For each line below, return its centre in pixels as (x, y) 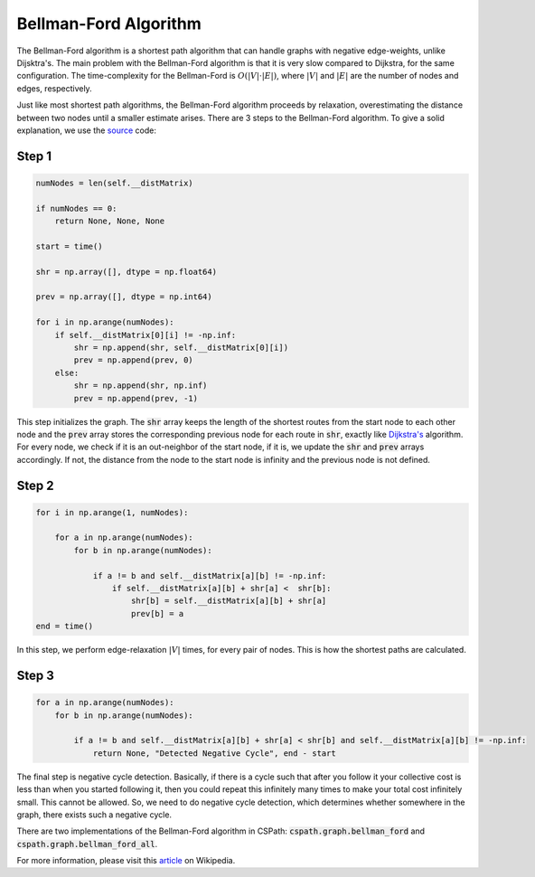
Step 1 (34, 156)
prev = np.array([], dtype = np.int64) (124, 297)
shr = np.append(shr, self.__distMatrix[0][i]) (181, 347)
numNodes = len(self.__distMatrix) (114, 183)
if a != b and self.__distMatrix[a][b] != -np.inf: (210, 575)
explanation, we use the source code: (87, 130)
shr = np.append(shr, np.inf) (141, 386)
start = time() (69, 246)
